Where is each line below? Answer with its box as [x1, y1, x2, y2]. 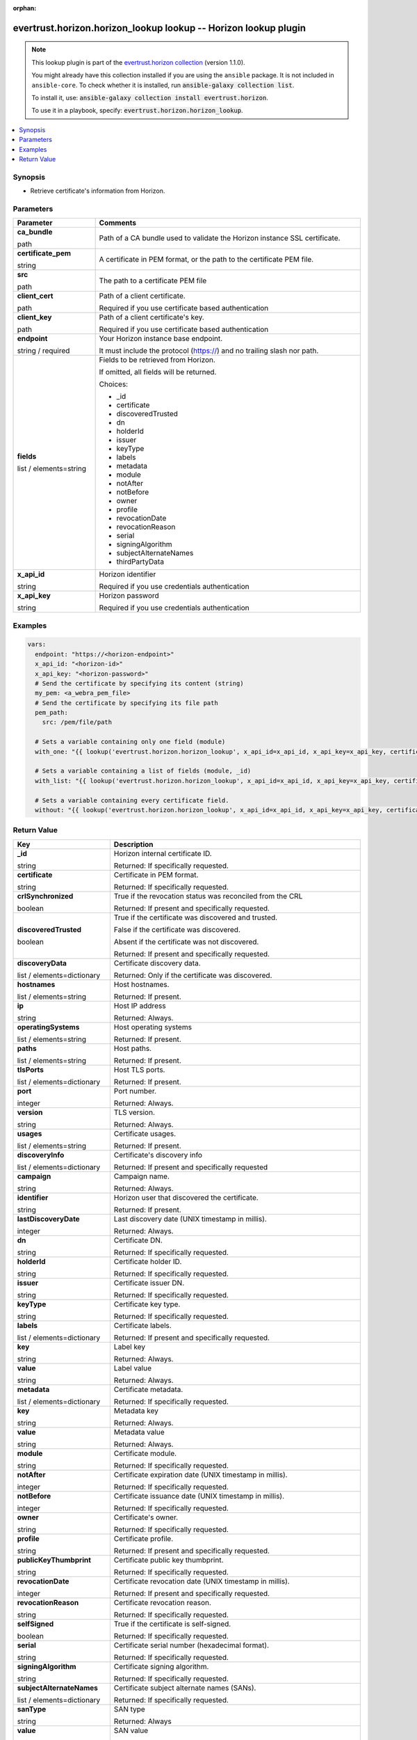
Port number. [113, 1086, 156, 1096]
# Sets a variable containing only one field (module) [35, 738, 226, 746]
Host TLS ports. [113, 1065, 165, 1075]
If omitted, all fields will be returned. [99, 367, 217, 377]
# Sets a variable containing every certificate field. [35, 796, 229, 804]
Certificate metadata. [113, 1384, 183, 1394]
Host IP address [113, 1001, 166, 1011]
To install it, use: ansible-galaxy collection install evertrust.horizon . [31, 93, 269, 102]
